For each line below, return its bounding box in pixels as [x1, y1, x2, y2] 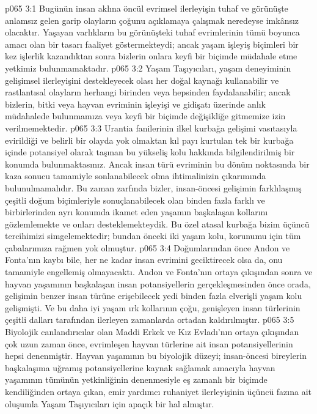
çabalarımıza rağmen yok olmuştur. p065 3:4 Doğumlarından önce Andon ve [5, 241, 290, 254]
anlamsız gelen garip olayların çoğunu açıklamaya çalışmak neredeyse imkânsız [5, 13, 299, 26]
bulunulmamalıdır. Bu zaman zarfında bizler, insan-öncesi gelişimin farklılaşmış [5, 181, 302, 194]
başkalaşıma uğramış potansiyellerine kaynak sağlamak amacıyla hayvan [5, 361, 275, 374]
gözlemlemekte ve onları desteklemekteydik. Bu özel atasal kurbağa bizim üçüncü [5, 217, 310, 230]
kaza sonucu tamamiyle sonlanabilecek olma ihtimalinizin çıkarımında [5, 169, 266, 182]
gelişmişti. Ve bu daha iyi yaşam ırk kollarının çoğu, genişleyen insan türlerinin [5, 301, 301, 314]
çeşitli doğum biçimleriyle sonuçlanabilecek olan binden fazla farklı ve [5, 193, 265, 206]
